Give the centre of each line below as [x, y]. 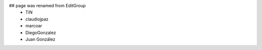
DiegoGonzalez [41, 32]
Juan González [41, 39]
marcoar [34, 26]
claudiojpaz [37, 19]
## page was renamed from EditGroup [47, 6]
